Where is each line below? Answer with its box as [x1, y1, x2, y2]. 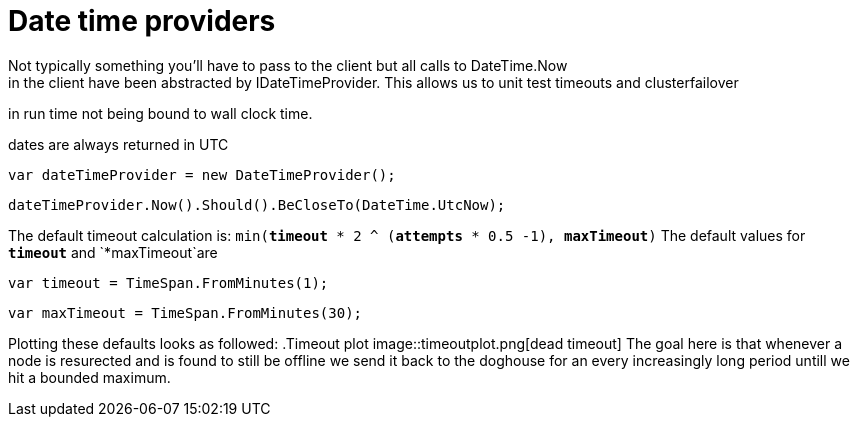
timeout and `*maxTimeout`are [8, 243, 218, 261]
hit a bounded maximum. [8, 368, 171, 386]
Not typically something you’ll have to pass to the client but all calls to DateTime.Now [8, 56, 568, 74]
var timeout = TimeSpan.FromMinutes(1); [8, 274, 329, 291]
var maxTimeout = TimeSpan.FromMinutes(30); [8, 304, 363, 321]
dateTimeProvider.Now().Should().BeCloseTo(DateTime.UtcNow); [8, 196, 506, 213]
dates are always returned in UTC [8, 135, 229, 153]
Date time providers [8, 4, 276, 38]
